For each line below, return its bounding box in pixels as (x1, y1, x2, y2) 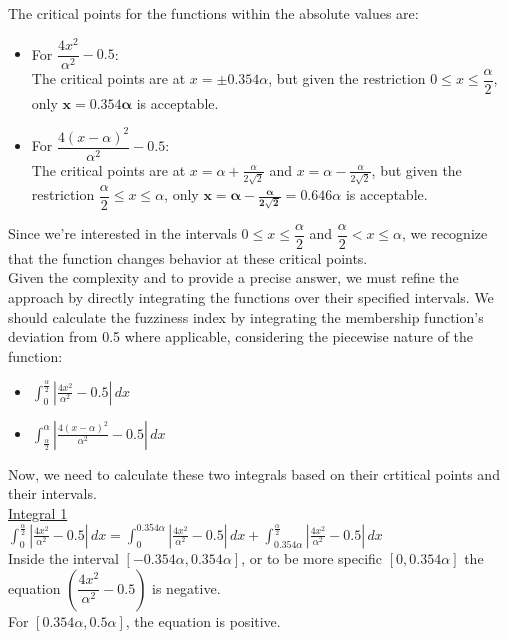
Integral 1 (8, 502, 68, 523)
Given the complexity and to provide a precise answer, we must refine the (8, 267, 459, 288)
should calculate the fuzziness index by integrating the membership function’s (8, 306, 484, 327)
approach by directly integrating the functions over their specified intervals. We (8, 286, 494, 307)
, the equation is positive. (125, 610, 281, 631)
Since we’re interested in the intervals (8, 223, 237, 244)
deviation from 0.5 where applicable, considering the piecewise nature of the (8, 326, 474, 347)
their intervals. (8, 483, 97, 504)
